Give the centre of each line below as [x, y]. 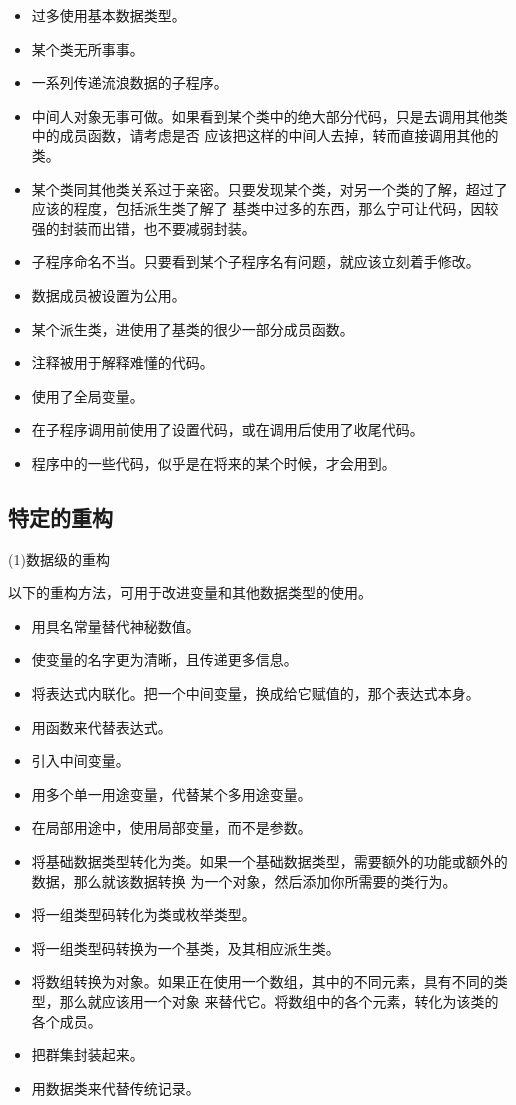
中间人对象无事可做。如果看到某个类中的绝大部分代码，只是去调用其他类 [269, 115]
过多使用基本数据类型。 [108, 15]
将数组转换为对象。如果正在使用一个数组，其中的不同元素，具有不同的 [262, 981]
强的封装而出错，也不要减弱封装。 [143, 227]
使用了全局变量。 [87, 395]
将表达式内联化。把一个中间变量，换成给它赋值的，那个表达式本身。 [255, 693]
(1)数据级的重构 [59, 558]
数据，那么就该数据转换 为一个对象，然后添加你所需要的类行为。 [244, 880]
